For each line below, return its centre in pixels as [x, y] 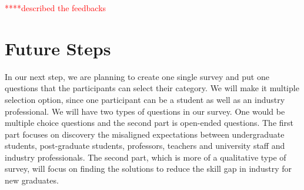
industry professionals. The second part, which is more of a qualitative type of [146, 157]
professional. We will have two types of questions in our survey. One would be [145, 111]
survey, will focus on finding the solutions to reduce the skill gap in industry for [148, 169]
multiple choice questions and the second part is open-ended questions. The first [149, 123]
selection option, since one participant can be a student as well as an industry [145, 99]
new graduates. [32, 180]
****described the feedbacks [56, 8]
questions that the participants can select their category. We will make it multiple [152, 88]
